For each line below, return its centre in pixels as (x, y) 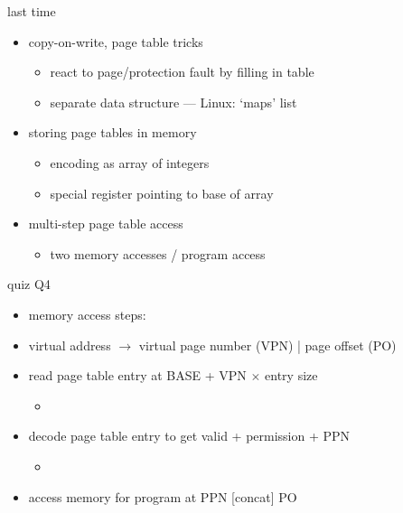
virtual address (70, 345)
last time (32, 11)
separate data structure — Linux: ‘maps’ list (173, 102)
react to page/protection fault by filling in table (182, 72)
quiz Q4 (29, 284)
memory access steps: (87, 314)
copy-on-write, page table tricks (116, 41)
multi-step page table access (106, 224)
